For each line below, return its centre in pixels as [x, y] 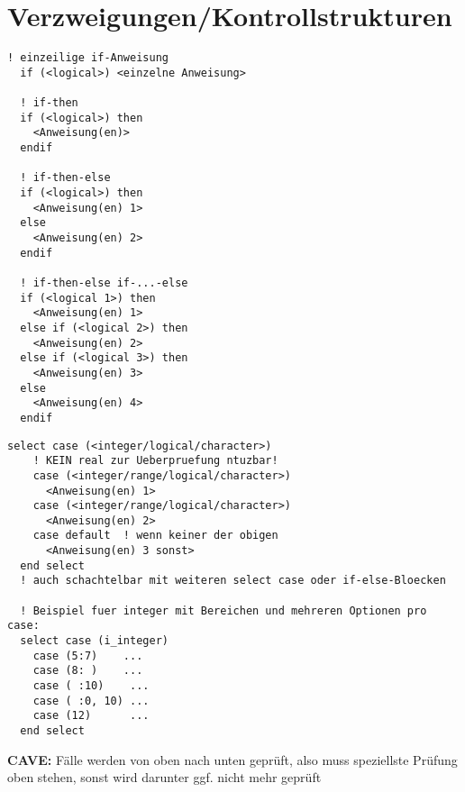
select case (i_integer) [94, 641]
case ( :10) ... [91, 686]
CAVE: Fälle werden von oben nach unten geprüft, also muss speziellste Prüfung [232, 759]
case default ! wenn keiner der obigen [155, 536]
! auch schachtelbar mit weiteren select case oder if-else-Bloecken [233, 581]
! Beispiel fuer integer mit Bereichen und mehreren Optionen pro [223, 610]
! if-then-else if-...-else [104, 282]
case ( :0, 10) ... [91, 701]
